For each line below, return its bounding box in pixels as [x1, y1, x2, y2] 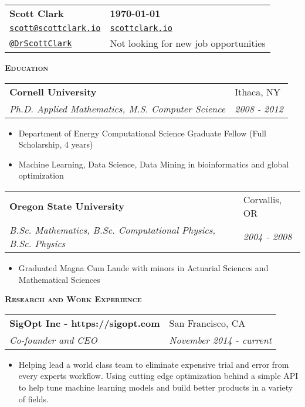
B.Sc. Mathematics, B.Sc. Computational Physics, [9, 223, 216, 237]
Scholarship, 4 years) [18, 138, 93, 151]
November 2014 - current [169, 333, 272, 347]
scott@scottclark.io [9, 23, 101, 33]
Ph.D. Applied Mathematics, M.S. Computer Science [9, 101, 226, 115]
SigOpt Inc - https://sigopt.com [9, 316, 160, 330]
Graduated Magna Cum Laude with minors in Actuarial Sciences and [18, 261, 269, 273]
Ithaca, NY [235, 84, 280, 98]
